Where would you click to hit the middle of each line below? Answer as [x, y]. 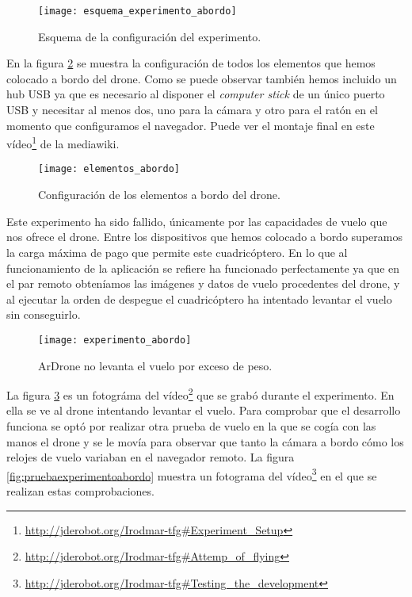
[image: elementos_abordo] [109, 169]
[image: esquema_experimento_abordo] [137, 11]
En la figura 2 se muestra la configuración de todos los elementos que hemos [191, 63]
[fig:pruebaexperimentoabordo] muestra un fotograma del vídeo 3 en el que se [192, 474]
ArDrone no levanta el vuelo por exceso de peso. [155, 365]
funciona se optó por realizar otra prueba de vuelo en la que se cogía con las [191, 425]
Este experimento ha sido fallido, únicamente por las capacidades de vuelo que [197, 221]
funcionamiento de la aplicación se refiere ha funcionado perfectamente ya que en [203, 268]
